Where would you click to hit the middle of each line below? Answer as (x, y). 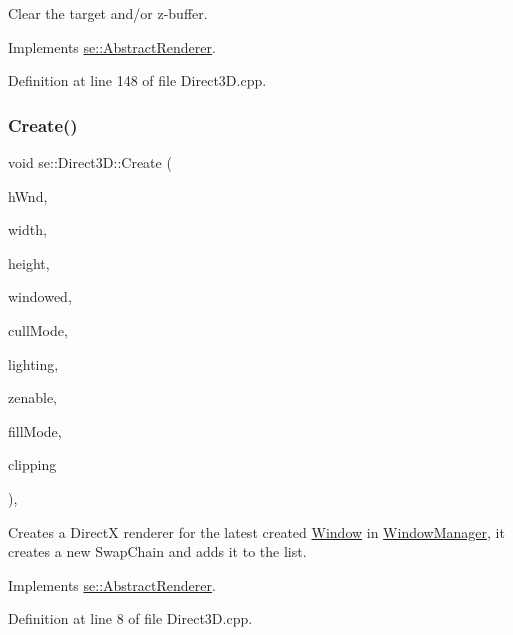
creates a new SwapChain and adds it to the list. (157, 551)
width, (27, 229)
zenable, (32, 397)
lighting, (33, 363)
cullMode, (38, 329)
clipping (32, 464)
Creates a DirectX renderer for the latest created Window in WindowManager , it (256, 531)
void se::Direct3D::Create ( (90, 162)
